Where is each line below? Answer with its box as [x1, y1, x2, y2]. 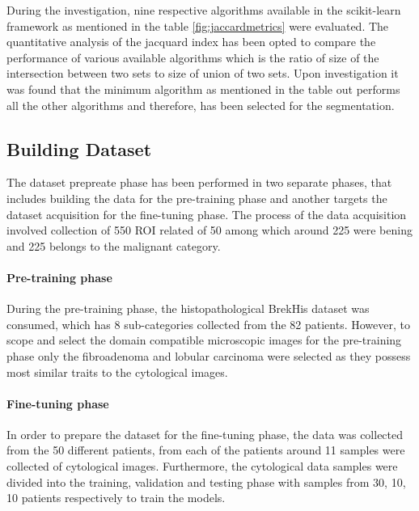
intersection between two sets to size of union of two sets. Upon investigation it [6, 65, 399, 82]
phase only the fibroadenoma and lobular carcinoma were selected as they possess [6, 347, 411, 364]
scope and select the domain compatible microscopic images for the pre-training [6, 332, 402, 348]
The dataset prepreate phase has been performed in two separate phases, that [6, 174, 392, 191]
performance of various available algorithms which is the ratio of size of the [6, 49, 379, 65]
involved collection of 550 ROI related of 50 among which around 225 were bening [6, 222, 413, 239]
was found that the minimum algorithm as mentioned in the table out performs [6, 80, 400, 97]
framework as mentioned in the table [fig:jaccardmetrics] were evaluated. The [6, 17, 389, 34]
